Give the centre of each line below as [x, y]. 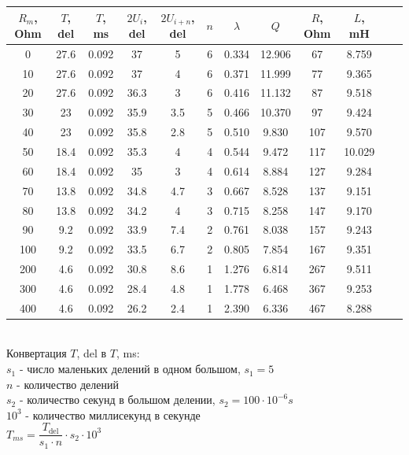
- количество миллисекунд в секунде [113, 414]
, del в [92, 353]
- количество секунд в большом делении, [117, 400]
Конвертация [37, 353]
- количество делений [68, 384]
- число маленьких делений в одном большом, [130, 369]
